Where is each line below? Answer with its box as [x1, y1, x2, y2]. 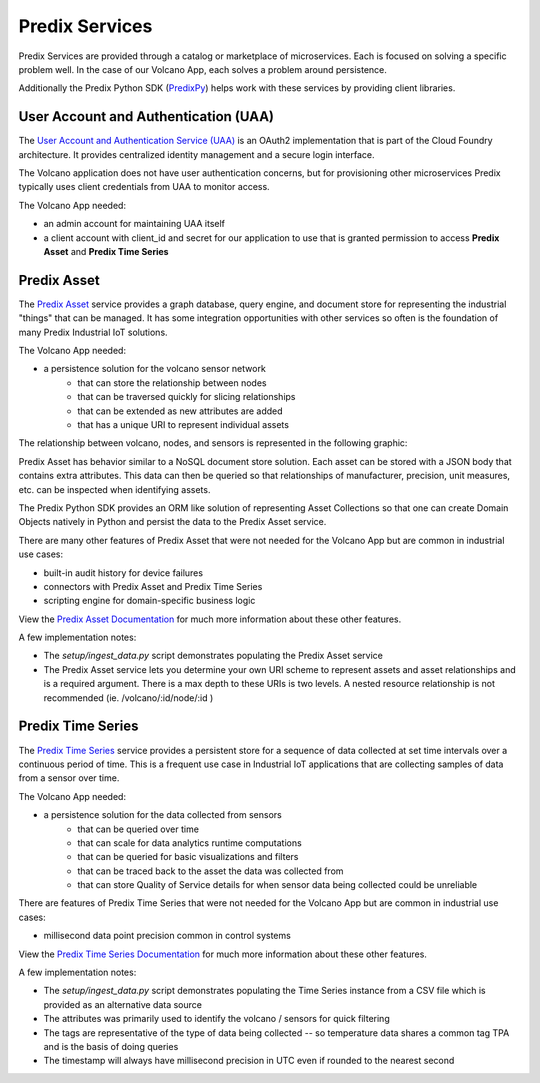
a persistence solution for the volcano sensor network [43, 363, 267, 375]
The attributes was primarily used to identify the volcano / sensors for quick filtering [43, 1013, 390, 1025]
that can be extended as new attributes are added [77, 405, 284, 417]
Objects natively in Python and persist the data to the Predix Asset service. [18, 516, 327, 528]
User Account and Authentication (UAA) [18, 108, 275, 125]
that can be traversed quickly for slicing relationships [77, 391, 296, 403]
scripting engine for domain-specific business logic [43, 595, 256, 607]
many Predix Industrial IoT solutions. [18, 326, 169, 338]
